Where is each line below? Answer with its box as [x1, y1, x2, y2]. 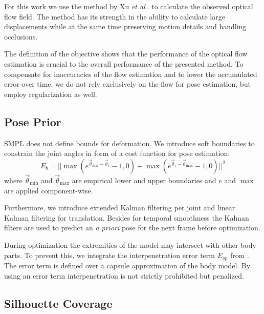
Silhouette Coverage [4, 295, 113, 311]
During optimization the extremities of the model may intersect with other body [4, 239, 256, 250]
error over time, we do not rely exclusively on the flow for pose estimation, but [4, 78, 251, 89]
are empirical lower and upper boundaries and [72, 174, 216, 185]
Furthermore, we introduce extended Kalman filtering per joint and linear [4, 202, 235, 213]
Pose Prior [4, 113, 61, 129]
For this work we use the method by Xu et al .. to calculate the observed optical [4, 1, 253, 11]
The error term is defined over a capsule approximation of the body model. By [4, 260, 251, 270]
